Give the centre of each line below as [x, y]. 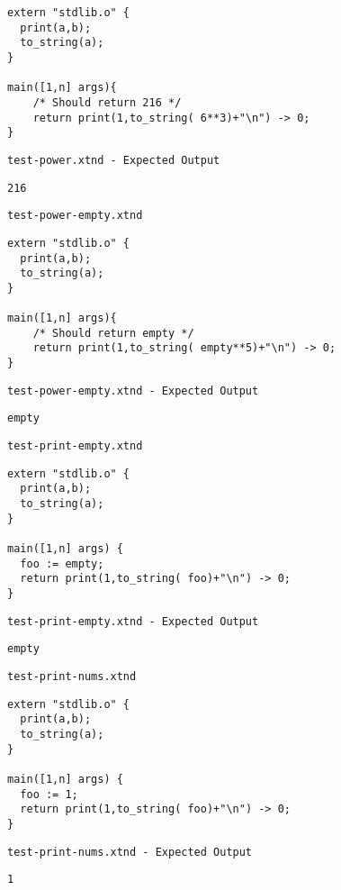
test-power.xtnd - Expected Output [114, 160]
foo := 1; [49, 794]
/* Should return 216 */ [107, 102]
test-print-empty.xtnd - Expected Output [133, 621]
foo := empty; [62, 563]
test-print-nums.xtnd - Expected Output [130, 852]
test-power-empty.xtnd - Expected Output [133, 391]
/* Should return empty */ [113, 333]
